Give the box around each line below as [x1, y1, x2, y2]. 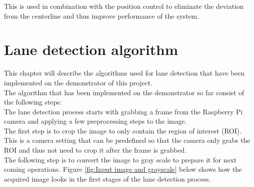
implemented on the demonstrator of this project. [4, 77, 152, 87]
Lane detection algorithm [4, 39, 178, 59]
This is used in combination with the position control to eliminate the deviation [4, 1, 244, 11]
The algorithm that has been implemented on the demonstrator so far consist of [4, 87, 244, 97]
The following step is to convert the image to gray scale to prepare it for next [4, 154, 237, 164]
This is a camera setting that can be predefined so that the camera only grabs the [4, 135, 251, 145]
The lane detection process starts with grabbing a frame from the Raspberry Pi [4, 106, 243, 116]
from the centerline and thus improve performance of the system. [4, 10, 199, 21]
